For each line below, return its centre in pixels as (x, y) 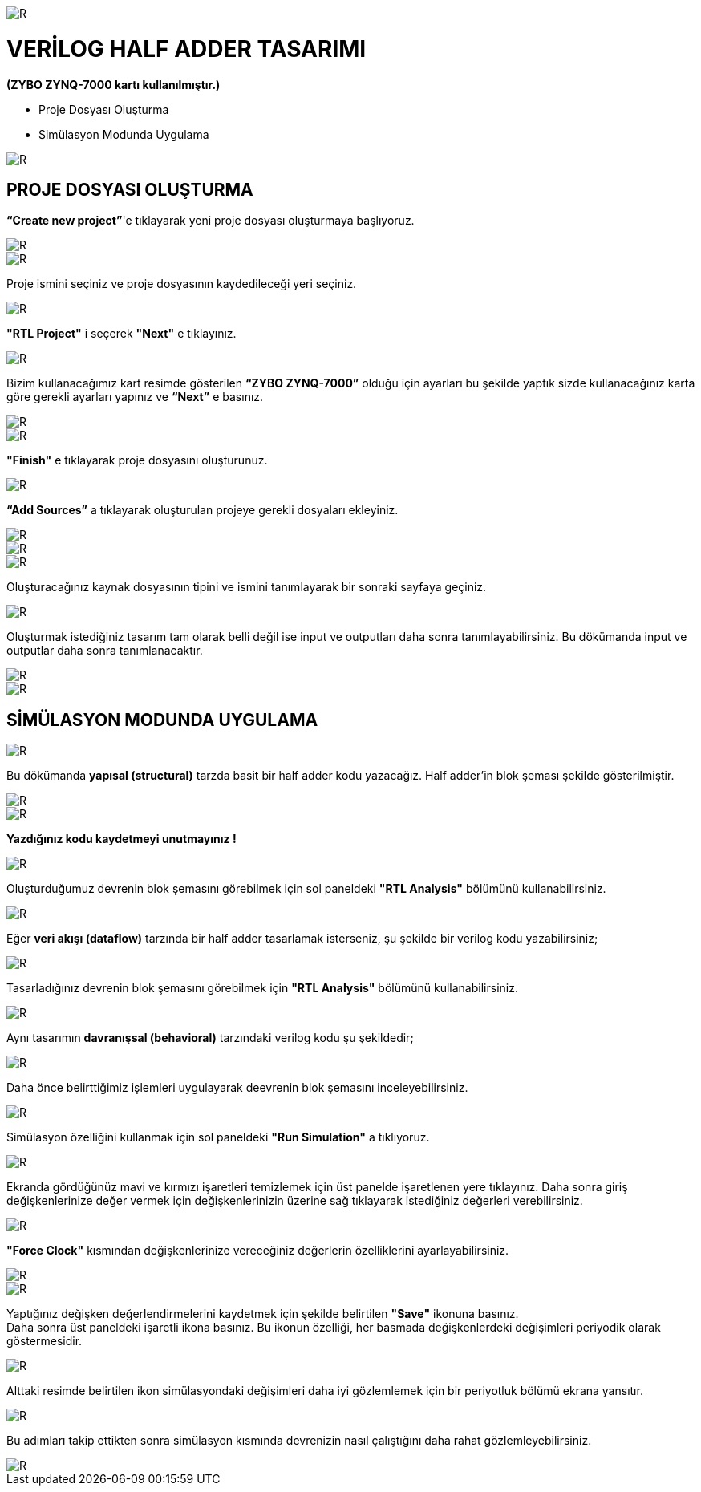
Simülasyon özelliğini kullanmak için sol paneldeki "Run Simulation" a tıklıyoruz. (218, 1137)
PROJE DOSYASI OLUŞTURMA (130, 189)
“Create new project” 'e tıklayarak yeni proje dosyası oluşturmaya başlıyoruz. (211, 221)
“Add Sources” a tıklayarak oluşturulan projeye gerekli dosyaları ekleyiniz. (203, 510)
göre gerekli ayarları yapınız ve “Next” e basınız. (135, 397)
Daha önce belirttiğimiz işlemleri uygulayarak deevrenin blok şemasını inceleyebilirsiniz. (237, 1088)
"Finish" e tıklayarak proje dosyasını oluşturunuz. (137, 460)
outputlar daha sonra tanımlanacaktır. (105, 651)
